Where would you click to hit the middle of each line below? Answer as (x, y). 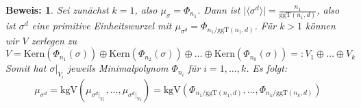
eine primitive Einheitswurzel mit (102, 26)
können (321, 26)
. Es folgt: (267, 68)
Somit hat (26, 68)
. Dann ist (219, 10)
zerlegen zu (54, 40)
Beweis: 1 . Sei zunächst (57, 10)
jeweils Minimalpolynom (118, 68)
